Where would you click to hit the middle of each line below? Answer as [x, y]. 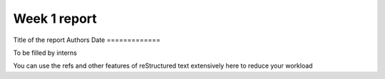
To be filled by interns [45, 53]
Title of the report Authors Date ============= [87, 40]
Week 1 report [55, 19]
